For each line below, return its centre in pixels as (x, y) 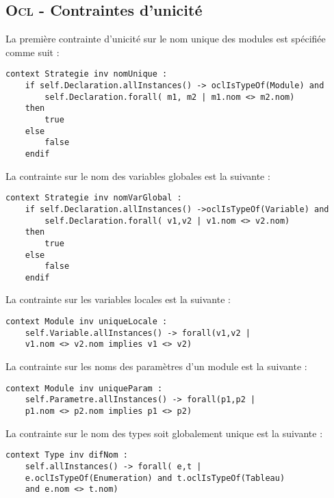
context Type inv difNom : (67, 455)
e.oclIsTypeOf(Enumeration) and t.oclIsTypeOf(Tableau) (155, 478)
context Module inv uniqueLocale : (87, 322)
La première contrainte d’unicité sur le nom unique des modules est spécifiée (166, 39)
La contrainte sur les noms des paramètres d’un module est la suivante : (156, 366)
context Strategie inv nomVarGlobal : (94, 198)
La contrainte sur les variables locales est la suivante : (118, 299)
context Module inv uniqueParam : (84, 388)
